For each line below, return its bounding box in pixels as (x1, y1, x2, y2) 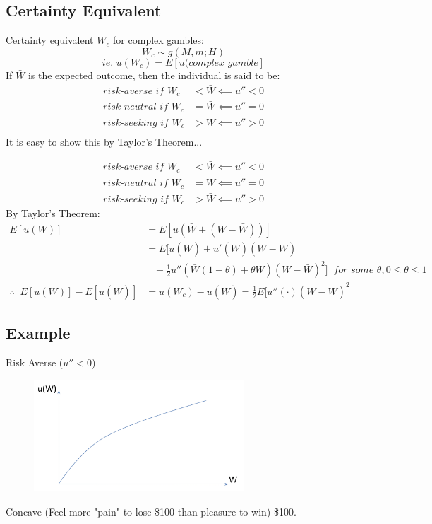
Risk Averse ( (6, 355, 64, 370)
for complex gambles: (113, 33, 204, 47)
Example (6, 322, 71, 344)
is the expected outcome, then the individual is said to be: (28, 67, 280, 82)
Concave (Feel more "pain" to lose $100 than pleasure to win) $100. (6, 503, 296, 518)
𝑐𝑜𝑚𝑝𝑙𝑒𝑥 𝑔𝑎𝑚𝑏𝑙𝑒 (188, 57, 258, 68)
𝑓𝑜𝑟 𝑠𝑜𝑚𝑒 (333, 265, 374, 276)
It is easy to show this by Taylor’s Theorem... (6, 134, 203, 149)
